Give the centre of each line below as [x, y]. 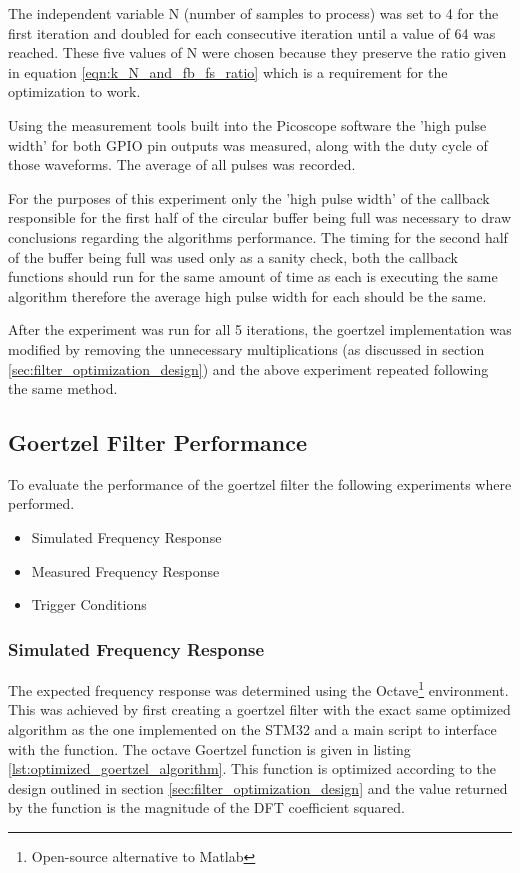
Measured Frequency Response [125, 570]
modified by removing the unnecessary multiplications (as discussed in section [246, 348]
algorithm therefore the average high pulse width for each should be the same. [247, 295]
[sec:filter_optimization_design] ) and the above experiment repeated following [248, 368]
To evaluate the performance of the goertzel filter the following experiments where [260, 483]
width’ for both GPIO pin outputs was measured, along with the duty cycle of [248, 144]
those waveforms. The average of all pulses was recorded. [182, 164]
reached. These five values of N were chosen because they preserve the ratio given [257, 52]
